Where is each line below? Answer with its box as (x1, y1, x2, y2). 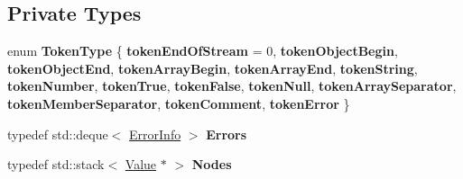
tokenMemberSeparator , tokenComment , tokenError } (7, 94, 350, 112)
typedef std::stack (7, 155, 105, 174)
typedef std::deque (7, 124, 108, 143)
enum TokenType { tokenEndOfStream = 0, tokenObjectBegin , (7, 41, 398, 60)
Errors (206, 124, 247, 143)
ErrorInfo (129, 124, 181, 143)
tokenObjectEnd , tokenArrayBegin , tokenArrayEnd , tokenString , (7, 58, 418, 77)
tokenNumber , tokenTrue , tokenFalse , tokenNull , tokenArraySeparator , (7, 76, 457, 95)
